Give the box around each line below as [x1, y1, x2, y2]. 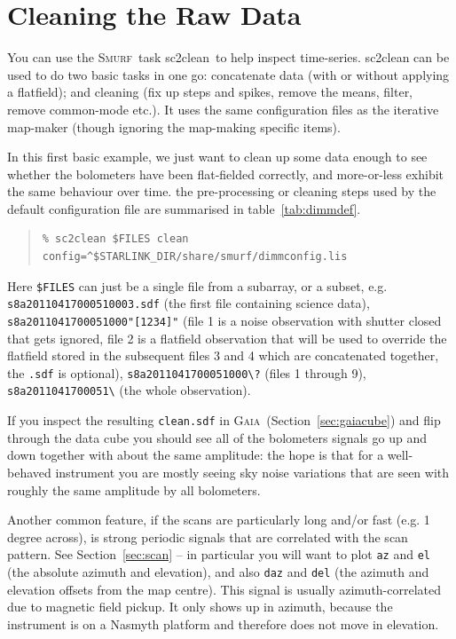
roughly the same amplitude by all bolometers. [7, 480, 261, 499]
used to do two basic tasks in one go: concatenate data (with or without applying [7, 65, 450, 83]
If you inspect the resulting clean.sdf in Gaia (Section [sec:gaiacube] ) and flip [7, 411, 441, 430]
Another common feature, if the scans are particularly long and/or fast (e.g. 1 [7, 510, 430, 529]
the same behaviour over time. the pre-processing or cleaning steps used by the [7, 182, 436, 201]
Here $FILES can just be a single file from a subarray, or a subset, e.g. [7, 276, 388, 295]
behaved [7, 462, 51, 481]
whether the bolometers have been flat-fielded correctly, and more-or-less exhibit [7, 164, 444, 183]
